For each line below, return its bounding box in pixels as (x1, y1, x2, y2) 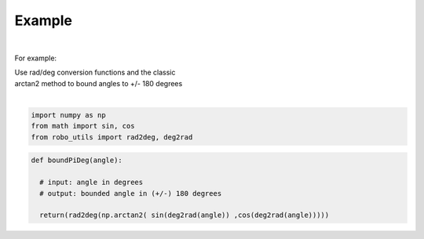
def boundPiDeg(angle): (31, 156, 123, 165)
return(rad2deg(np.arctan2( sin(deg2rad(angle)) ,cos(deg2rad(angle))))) (39, 211, 330, 219)
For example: (14, 53, 57, 63)
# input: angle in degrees (39, 178, 144, 187)
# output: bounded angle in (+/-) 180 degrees (39, 189, 222, 197)
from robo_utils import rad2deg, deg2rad (31, 132, 193, 141)
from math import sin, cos (31, 121, 135, 131)
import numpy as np (31, 110, 106, 120)
